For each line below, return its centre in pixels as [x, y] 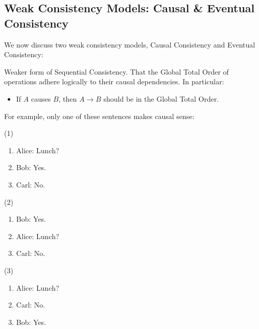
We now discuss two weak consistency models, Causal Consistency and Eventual [130, 44]
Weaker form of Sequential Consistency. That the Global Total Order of [116, 71]
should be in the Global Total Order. [161, 98]
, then [68, 98]
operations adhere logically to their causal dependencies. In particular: [114, 81]
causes [41, 98]
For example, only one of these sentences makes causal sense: [99, 116]
